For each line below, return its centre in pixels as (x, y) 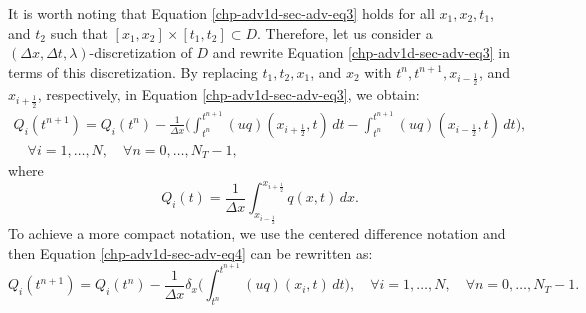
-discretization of (140, 52)
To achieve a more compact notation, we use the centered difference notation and (257, 233)
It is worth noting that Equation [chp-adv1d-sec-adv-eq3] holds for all (221, 13)
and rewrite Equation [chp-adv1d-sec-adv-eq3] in (361, 52)
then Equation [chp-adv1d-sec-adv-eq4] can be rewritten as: (190, 252)
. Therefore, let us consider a (345, 32)
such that (79, 32)
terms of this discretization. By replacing (133, 71)
